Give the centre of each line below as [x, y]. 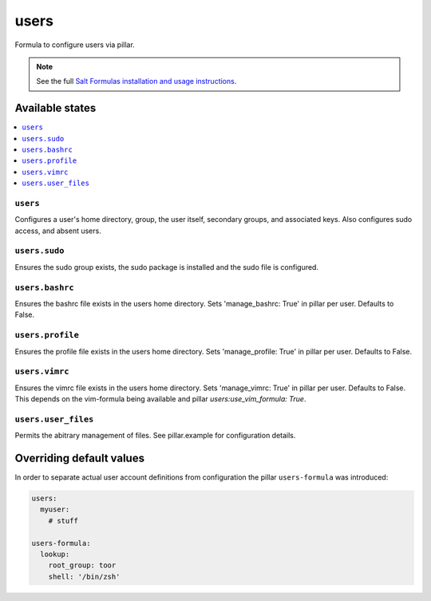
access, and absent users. [58, 231]
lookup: [55, 554]
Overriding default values [80, 459]
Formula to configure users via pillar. [75, 45]
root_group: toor [82, 565]
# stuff [63, 520]
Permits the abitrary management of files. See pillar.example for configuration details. [155, 436]
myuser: [55, 510]
